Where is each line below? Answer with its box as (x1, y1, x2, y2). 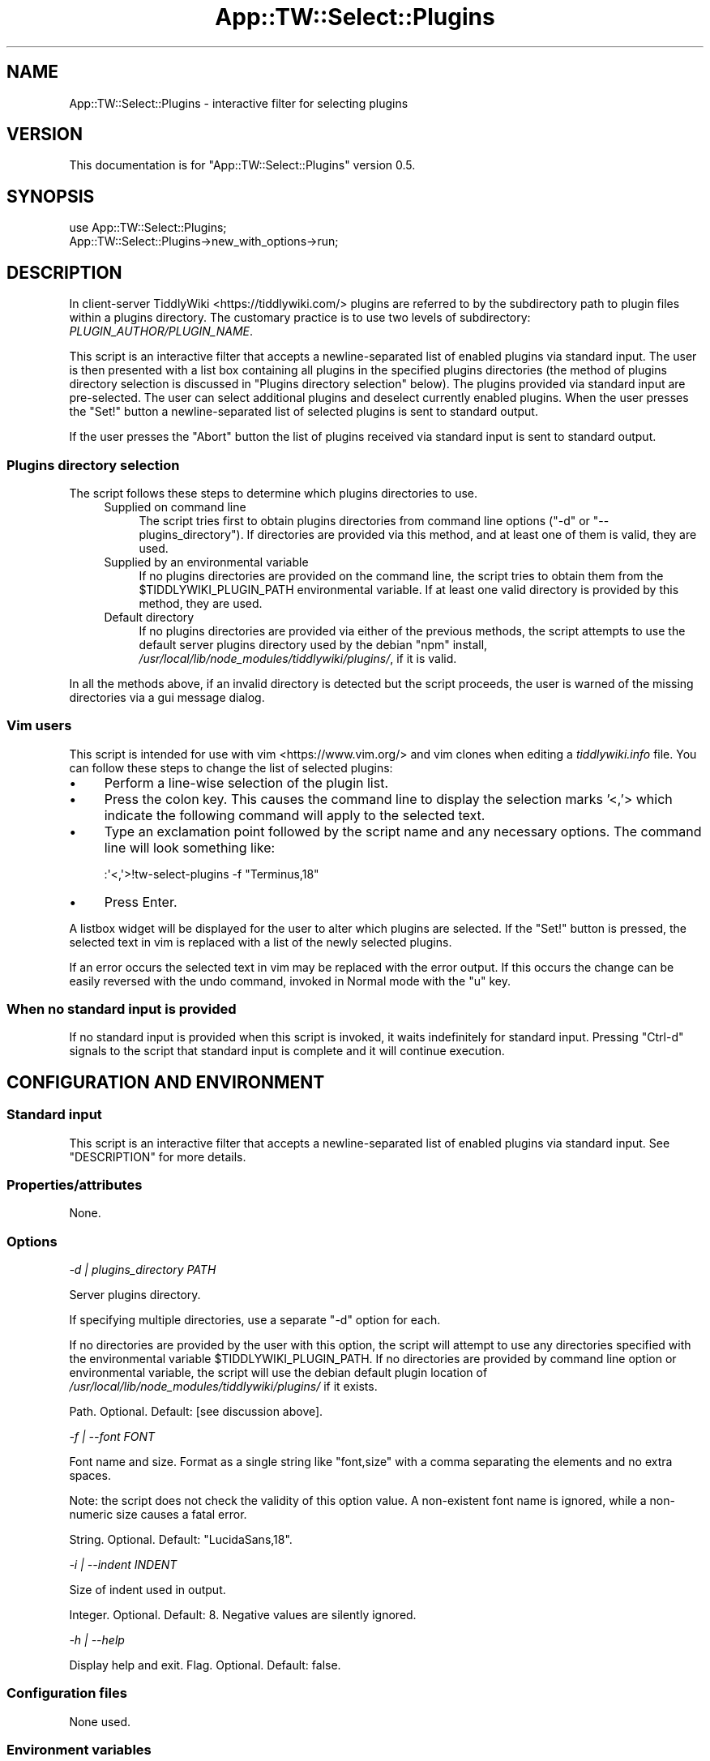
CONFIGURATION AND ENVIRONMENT (6, 1071, 325, 1092)
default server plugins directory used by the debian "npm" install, (139, 637, 488, 652)
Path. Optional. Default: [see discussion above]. (69, 1404, 323, 1419)
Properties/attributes (6, 1176, 143, 1193)
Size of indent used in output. (69, 1583, 226, 1597)
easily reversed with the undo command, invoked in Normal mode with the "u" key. (69, 973, 511, 988)
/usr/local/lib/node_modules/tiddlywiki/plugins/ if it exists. (69, 1379, 378, 1394)
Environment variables (6, 1742, 152, 1759)
